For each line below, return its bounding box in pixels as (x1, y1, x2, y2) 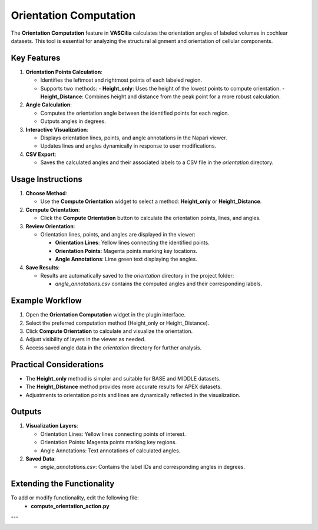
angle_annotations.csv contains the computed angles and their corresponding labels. (55, 280, 263, 288)
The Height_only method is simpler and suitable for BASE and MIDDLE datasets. (25, 375, 221, 382)
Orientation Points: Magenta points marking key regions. (40, 439, 177, 446)
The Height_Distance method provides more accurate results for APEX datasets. (25, 383, 222, 391)
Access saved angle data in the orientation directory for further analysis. (25, 344, 202, 351)
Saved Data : (25, 455, 56, 462)
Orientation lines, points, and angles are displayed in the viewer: (40, 231, 196, 238)
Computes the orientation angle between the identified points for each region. (40, 109, 230, 116)
